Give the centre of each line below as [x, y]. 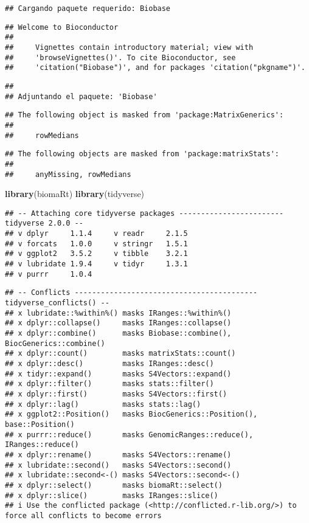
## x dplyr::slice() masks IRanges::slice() [112, 495]
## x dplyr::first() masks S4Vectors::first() [116, 394]
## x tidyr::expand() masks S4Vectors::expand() [118, 374]
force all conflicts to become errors [83, 515]
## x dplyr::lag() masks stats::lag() [103, 404]
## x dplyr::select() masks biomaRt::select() [114, 485]
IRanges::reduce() [42, 445]
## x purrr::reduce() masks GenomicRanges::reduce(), [129, 435]
